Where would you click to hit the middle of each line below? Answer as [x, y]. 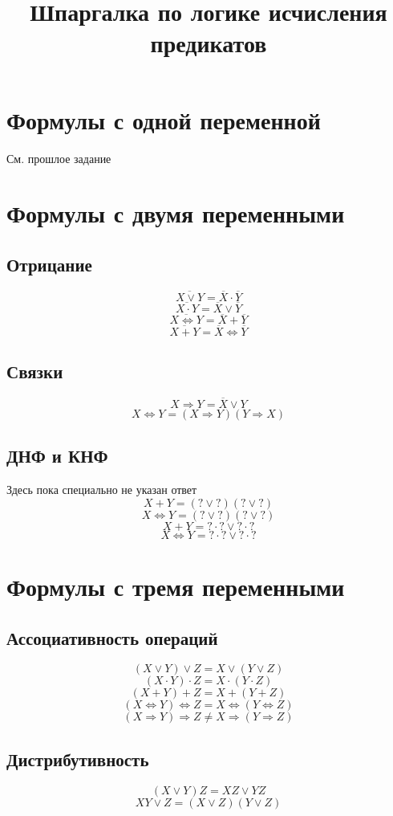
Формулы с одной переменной [164, 119]
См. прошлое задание [59, 158]
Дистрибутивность [78, 759]
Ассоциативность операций [112, 637]
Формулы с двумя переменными [176, 213]
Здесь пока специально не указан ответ [102, 490]
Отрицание [49, 264]
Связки [35, 371]
